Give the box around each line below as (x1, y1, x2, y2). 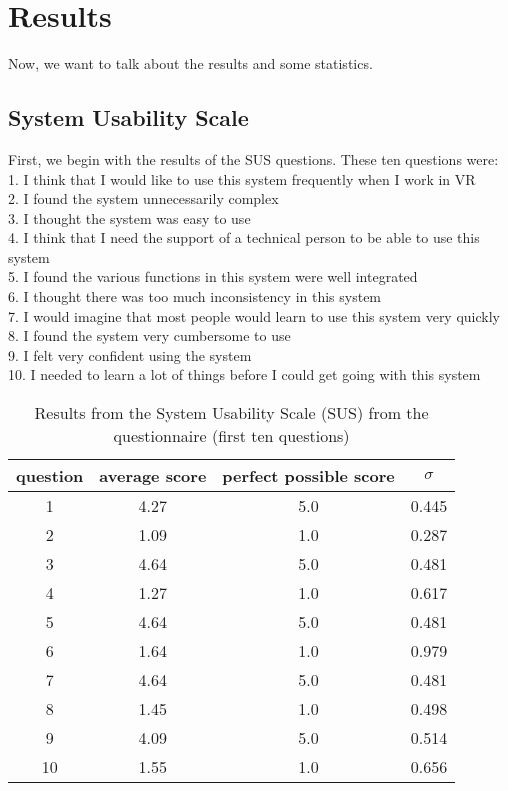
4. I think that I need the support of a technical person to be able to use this (8, 227, 480, 248)
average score (99, 464, 207, 488)
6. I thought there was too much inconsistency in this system (8, 286, 382, 307)
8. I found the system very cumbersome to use (8, 325, 291, 346)
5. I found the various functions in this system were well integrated (8, 266, 418, 287)
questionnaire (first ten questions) (113, 424, 350, 448)
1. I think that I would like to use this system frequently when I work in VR (8, 168, 476, 189)
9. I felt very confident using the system (8, 344, 252, 365)
